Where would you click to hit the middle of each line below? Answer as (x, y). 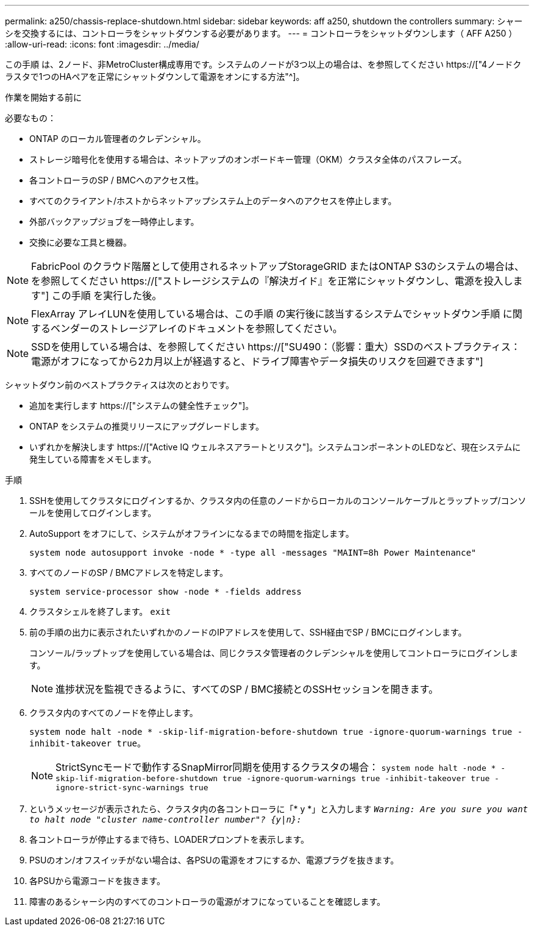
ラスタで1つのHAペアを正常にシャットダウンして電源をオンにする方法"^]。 (155, 76)
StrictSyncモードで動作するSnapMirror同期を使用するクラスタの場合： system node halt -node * (276, 767)
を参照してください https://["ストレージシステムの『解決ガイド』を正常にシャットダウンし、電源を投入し (272, 281)
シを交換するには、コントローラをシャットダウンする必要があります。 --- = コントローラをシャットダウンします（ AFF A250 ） (261, 33)
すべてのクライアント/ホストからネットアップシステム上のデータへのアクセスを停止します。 (213, 201)
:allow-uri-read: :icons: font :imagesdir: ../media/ (102, 44)
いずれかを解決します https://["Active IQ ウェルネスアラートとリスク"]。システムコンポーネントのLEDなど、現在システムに (275, 447)
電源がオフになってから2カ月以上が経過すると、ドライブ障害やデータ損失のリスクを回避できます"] (257, 361)
